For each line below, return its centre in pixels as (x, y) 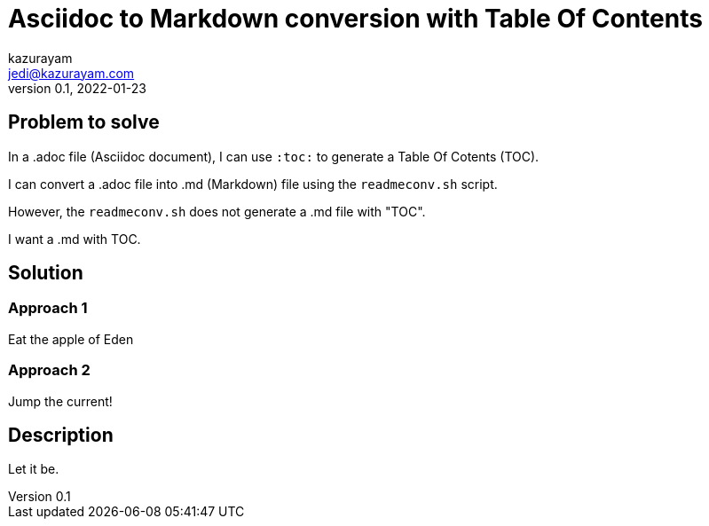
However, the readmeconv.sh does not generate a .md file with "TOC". (217, 211)
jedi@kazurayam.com (71, 73)
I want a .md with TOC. (75, 239)
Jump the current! (60, 401)
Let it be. (34, 469)
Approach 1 (48, 308)
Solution (46, 273)
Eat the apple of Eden (71, 339)
